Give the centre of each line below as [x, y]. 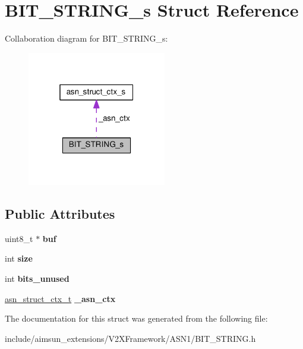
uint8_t [19, 238]
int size [19, 258]
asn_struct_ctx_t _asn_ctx [60, 298]
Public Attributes [60, 213]
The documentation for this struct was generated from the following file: [136, 318]
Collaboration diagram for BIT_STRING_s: [86, 38]
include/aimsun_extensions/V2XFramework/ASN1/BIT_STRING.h [130, 338]
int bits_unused [37, 278]
